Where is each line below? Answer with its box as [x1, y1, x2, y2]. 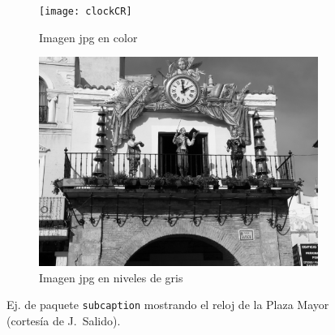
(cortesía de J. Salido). [6, 312, 121, 329]
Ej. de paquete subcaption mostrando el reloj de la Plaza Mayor [6, 296, 329, 313]
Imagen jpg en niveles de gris [39, 268, 183, 286]
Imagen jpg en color [39, 28, 138, 45]
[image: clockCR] [39, 6, 132, 17]
